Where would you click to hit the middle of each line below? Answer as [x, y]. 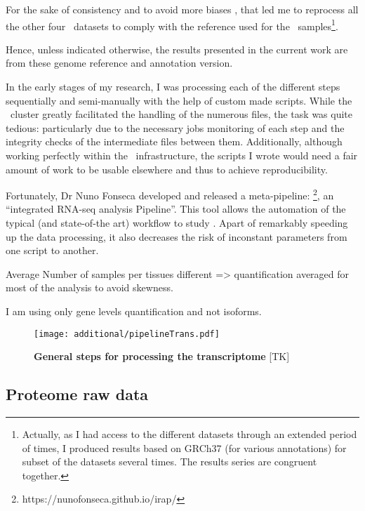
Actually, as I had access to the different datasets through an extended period [190, 434]
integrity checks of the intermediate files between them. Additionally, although [174, 141]
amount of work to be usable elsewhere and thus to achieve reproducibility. [167, 169]
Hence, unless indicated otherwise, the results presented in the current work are [177, 49]
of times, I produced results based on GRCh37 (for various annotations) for [184, 447]
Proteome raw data [77, 394]
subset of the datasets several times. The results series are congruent [170, 462]
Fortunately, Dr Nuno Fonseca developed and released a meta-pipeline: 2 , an [170, 194]
